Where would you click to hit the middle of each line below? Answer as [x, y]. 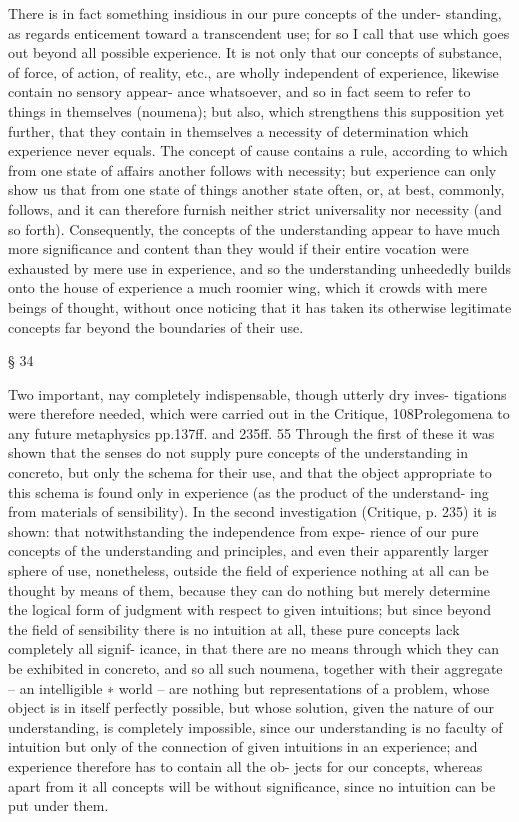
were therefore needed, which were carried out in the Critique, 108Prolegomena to [259, 413]
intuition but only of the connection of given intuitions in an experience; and [243, 746]
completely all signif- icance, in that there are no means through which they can [254, 648]
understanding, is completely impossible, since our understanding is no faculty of [255, 726]
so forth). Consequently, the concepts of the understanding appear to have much [254, 228]
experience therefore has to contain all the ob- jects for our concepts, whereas [245, 765]
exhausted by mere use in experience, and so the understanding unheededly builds [259, 267]
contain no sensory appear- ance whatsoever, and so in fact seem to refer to [239, 91]
